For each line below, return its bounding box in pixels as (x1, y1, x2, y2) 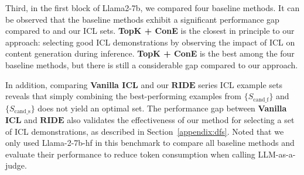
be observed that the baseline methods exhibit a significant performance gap (5, 13, 279, 25)
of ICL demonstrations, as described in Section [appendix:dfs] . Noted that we (5, 125, 284, 137)
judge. (5, 159, 27, 171)
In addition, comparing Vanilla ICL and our (5, 78, 169, 90)
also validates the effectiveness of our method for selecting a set (67, 114, 295, 126)
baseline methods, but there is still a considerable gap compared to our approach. (5, 58, 298, 71)
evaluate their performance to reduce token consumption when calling (5, 148, 255, 160)
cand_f (253, 96, 269, 103)
